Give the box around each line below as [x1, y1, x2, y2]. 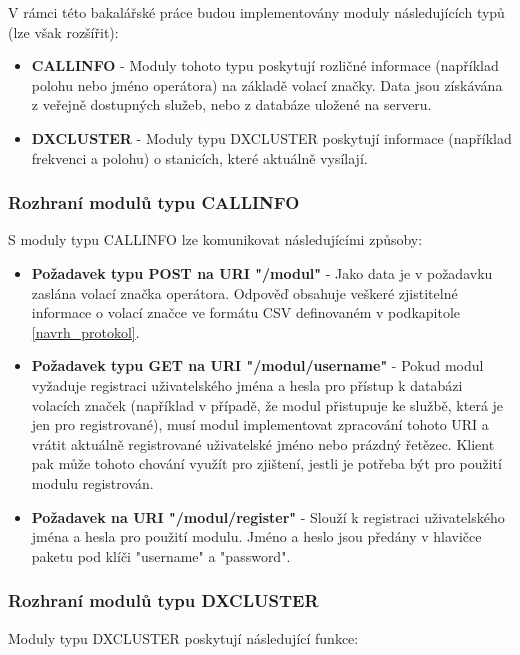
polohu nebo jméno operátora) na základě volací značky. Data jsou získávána [31, 74, 503, 95]
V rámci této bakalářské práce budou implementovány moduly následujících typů [8, 2, 505, 22]
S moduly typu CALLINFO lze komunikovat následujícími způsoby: [8, 229, 423, 250]
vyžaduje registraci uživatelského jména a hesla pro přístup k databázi [31, 374, 463, 395]
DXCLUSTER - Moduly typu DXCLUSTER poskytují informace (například [31, 127, 512, 148]
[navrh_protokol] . [31, 321, 140, 342]
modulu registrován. [31, 472, 154, 493]
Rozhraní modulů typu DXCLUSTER [8, 588, 319, 613]
